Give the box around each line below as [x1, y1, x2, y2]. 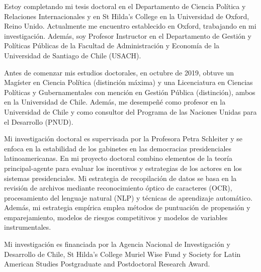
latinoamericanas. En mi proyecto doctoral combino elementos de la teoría [4, 153, 232, 163]
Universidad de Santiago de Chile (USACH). [4, 50, 141, 60]
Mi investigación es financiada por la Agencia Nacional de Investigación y [4, 239, 230, 249]
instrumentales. [4, 222, 51, 232]
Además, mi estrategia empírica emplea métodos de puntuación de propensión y [4, 202, 250, 213]
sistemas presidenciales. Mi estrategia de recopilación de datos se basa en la [4, 172, 237, 183]
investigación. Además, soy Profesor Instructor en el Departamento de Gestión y [4, 30, 251, 41]
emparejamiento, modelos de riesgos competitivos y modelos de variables [4, 212, 228, 222]
